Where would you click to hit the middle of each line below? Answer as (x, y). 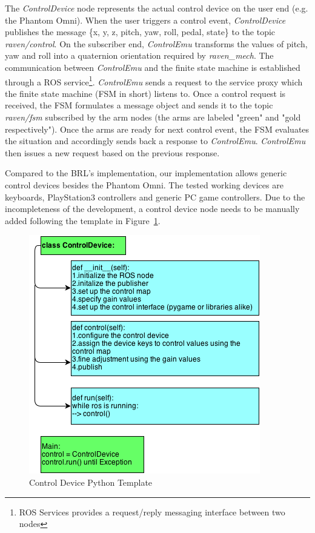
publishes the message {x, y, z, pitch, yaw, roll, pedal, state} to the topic (140, 32)
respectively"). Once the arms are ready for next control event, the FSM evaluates (157, 129)
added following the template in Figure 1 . (83, 220)
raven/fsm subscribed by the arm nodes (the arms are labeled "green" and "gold (153, 117)
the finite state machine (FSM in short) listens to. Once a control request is (145, 93)
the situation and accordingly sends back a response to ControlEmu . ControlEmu (155, 141)
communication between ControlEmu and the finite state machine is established (153, 67)
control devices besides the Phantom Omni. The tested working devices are (144, 184)
